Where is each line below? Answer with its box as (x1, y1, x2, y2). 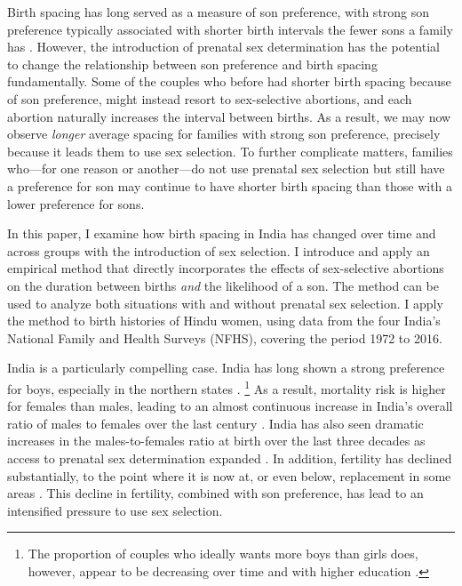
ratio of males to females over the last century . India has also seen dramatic (7, 413, 424, 432)
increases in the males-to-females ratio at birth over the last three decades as (7, 431, 426, 450)
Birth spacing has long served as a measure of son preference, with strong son (7, 3, 430, 20)
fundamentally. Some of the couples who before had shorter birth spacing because (7, 72, 451, 91)
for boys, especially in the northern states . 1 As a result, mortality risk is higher (7, 376, 446, 397)
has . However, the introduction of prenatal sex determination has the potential (7, 37, 440, 56)
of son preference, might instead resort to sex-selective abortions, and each (7, 89, 412, 108)
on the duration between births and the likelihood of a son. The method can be (7, 276, 440, 294)
